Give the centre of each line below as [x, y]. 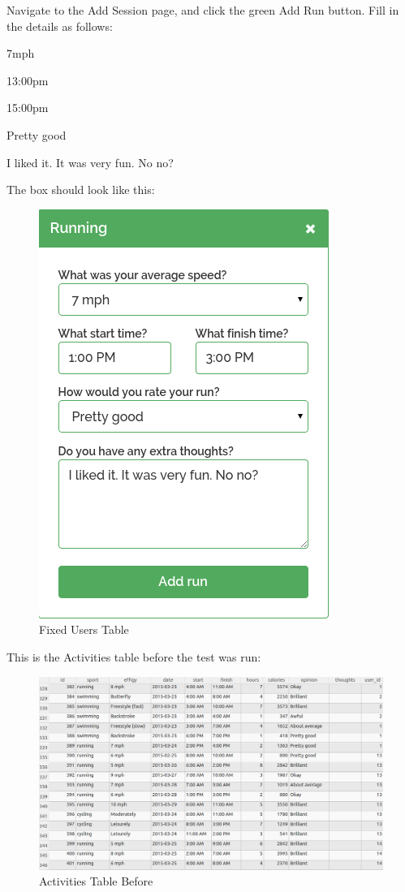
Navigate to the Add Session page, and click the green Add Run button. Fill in [203, 10]
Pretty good [37, 134]
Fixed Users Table [84, 629]
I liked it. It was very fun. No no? [90, 162]
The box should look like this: [81, 190]
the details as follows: [60, 26]
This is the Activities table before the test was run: [134, 656]
